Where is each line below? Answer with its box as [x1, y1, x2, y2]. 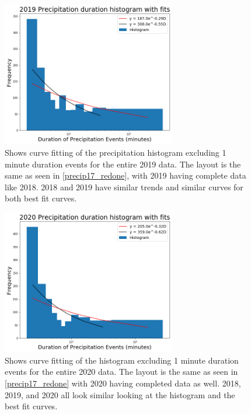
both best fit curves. [5, 192, 77, 204]
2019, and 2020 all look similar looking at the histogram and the [5, 388, 235, 401]
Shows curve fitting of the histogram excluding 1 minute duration [5, 354, 239, 366]
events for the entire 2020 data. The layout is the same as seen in [5, 365, 238, 378]
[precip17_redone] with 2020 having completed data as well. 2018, [5, 377, 241, 389]
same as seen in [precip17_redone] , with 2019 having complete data [5, 169, 246, 182]
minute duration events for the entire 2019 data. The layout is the [5, 158, 241, 170]
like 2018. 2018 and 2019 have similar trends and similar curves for [5, 180, 243, 193]
